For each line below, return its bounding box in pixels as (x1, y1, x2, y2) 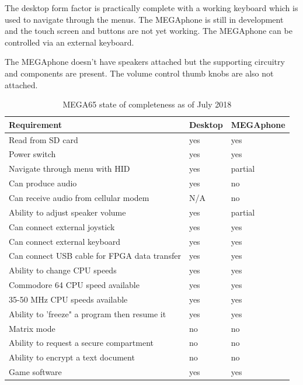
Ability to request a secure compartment (9, 337, 154, 349)
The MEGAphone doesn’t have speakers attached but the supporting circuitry (5, 56, 285, 68)
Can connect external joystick (9, 220, 115, 233)
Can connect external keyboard (9, 235, 121, 247)
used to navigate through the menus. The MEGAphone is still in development (5, 13, 284, 25)
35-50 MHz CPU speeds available (9, 293, 128, 305)
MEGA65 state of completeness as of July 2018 (62, 98, 232, 110)
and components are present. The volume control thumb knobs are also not (5, 67, 274, 79)
